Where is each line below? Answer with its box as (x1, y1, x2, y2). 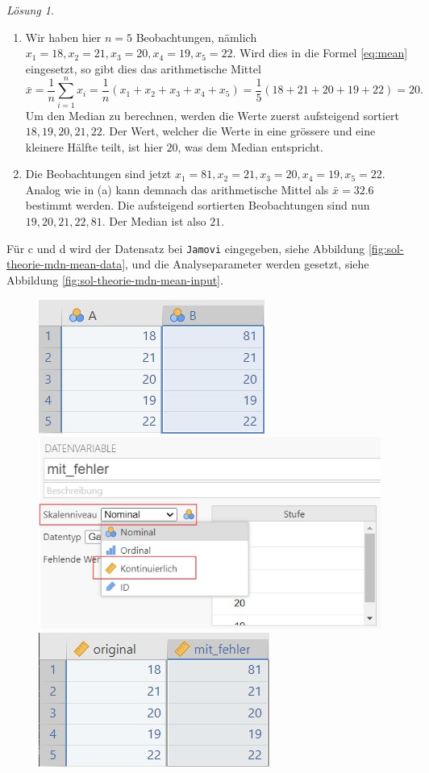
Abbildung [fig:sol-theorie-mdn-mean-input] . (6, 271, 223, 288)
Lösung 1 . (6, 2, 54, 18)
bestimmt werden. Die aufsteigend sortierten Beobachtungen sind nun (25, 197, 370, 214)
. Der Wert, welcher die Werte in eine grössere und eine (102, 123, 376, 139)
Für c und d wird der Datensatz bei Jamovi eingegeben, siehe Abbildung (6, 239, 365, 256)
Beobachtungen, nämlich (135, 28, 257, 45)
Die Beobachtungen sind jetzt (25, 165, 172, 182)
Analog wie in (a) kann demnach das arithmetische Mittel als (25, 181, 329, 197)
